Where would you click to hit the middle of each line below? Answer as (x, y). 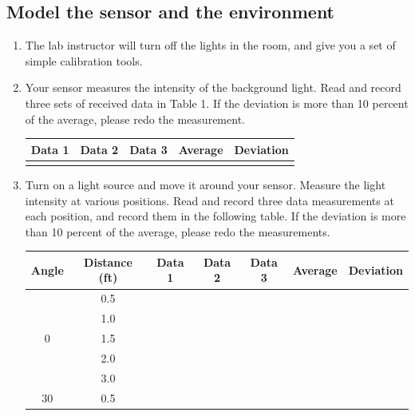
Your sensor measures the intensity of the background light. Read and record (213, 87)
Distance (108, 261)
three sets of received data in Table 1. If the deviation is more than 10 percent (217, 103)
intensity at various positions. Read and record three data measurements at (209, 200)
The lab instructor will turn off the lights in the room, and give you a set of (210, 45)
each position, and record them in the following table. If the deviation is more (215, 216)
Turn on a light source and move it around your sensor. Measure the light (206, 185)
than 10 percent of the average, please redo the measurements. (178, 231)
